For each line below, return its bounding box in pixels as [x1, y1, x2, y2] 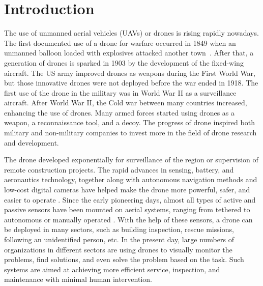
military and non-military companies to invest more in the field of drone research [4, 127, 257, 138]
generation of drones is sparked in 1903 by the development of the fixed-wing [4, 57, 244, 68]
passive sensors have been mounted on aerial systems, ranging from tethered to [4, 204, 250, 215]
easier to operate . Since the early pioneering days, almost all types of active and [4, 194, 256, 205]
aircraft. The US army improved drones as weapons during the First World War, [4, 67, 256, 78]
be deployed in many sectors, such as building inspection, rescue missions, [4, 224, 234, 235]
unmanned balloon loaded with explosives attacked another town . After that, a [4, 47, 254, 58]
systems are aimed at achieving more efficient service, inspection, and [4, 264, 220, 274]
